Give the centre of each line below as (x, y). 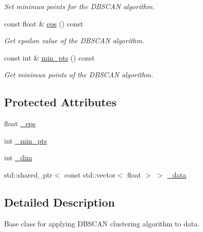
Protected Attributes (60, 102)
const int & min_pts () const (49, 57)
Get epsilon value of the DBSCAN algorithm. (74, 40)
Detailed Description (60, 202)
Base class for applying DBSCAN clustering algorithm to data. (102, 223)
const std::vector (90, 174)
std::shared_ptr (28, 174)
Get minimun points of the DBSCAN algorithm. (79, 75)
